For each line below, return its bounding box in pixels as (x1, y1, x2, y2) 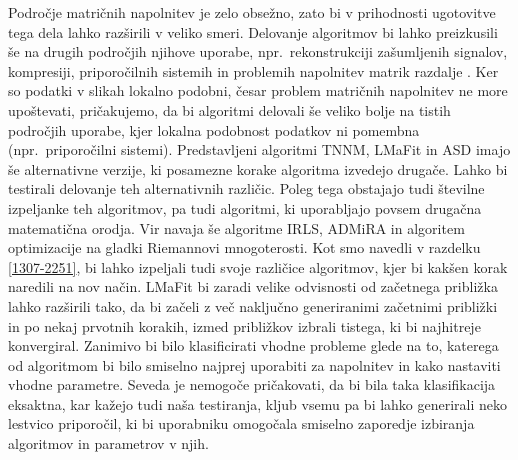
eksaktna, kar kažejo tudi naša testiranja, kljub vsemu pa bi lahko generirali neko (8, 393, 508, 414)
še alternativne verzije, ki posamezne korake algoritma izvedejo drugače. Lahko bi (8, 158, 508, 179)
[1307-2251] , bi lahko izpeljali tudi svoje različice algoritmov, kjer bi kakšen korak (8, 256, 508, 277)
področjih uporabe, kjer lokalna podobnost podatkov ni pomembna (8, 119, 420, 140)
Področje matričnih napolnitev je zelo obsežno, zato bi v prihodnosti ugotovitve (8, 2, 496, 22)
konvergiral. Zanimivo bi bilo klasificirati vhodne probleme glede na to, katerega (8, 335, 499, 356)
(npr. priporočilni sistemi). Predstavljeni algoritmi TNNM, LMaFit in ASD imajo (8, 139, 511, 160)
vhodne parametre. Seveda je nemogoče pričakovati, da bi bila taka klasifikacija (8, 374, 496, 395)
